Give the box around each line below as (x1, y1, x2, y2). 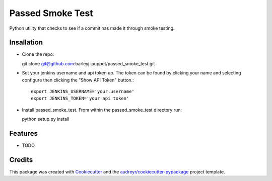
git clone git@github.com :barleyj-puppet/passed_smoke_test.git (22, 60, 155, 66)
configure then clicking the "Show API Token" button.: (22, 77, 134, 83)
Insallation (9, 38, 43, 47)
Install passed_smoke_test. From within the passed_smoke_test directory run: (22, 107, 182, 113)
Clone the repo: (22, 51, 54, 57)
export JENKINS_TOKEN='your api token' (31, 96, 129, 102)
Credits (9, 155, 33, 164)
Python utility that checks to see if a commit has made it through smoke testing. (9, 25, 175, 31)
